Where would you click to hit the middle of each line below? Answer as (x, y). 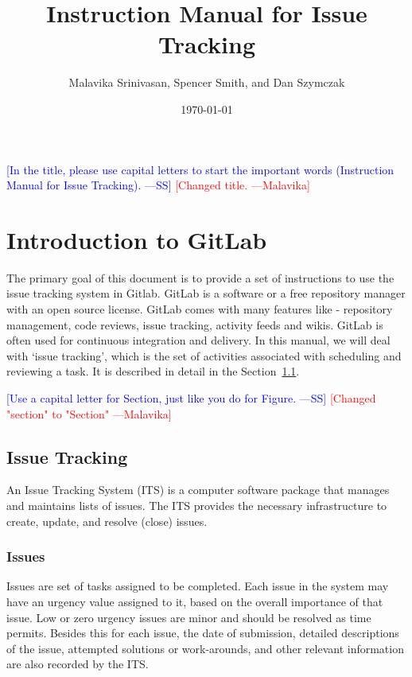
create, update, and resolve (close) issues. (107, 521)
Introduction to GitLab (137, 239)
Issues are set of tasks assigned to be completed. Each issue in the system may (198, 586)
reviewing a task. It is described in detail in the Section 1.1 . (153, 371)
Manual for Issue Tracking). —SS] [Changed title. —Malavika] (158, 185)
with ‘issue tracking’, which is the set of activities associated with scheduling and (204, 355)
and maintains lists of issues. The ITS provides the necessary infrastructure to (197, 505)
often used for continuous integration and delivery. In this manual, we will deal (198, 340)
